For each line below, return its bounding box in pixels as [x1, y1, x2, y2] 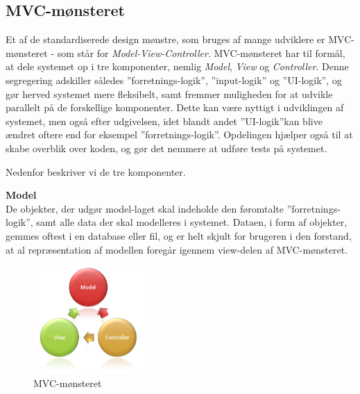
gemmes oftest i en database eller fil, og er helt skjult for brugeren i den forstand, [6, 228, 352, 243]
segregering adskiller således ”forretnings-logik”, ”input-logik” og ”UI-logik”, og [6, 72, 342, 87]
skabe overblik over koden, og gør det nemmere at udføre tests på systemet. [6, 140, 327, 155]
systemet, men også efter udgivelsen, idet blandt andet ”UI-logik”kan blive [6, 113, 323, 128]
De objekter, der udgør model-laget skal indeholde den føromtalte [6, 201, 284, 215]
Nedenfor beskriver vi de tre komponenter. [6, 164, 186, 179]
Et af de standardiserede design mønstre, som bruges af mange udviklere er [6, 32, 325, 47]
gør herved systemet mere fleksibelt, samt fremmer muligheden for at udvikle [6, 86, 333, 101]
